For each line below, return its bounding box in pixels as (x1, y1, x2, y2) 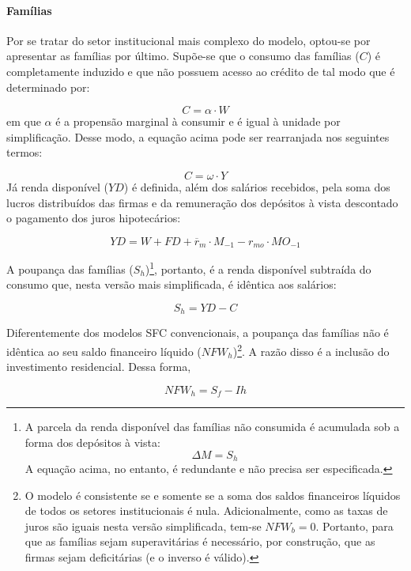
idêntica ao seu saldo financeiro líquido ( (6, 342, 202, 359)
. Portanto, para (315, 517, 394, 534)
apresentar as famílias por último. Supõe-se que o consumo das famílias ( (6, 47, 360, 64)
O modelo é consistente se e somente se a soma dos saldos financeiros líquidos (25, 486, 401, 503)
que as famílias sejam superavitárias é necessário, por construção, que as (25, 533, 375, 550)
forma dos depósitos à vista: (25, 433, 160, 450)
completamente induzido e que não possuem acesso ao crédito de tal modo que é (6, 62, 395, 79)
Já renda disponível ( (6, 178, 109, 195)
